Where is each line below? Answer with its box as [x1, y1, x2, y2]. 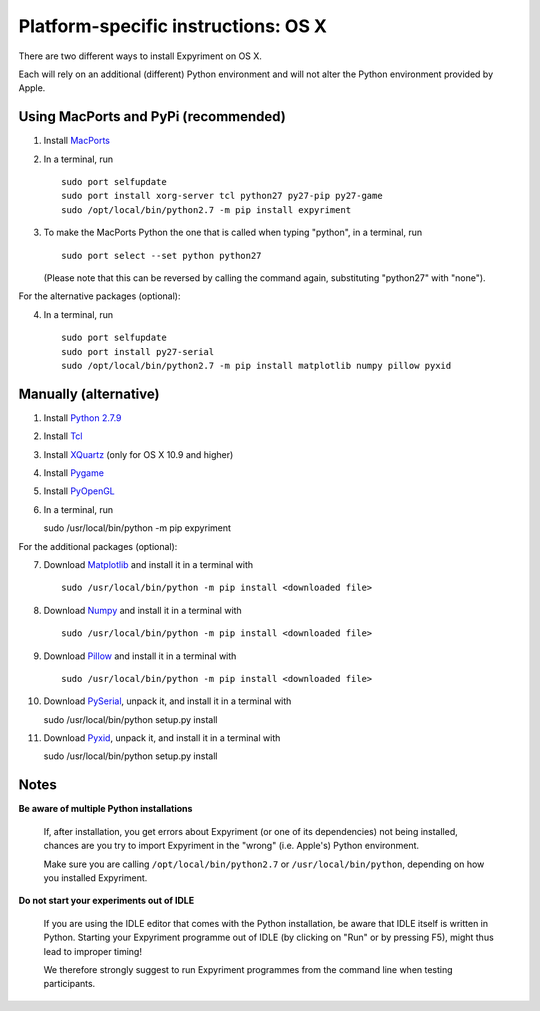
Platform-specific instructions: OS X [18, 15, 328, 37]
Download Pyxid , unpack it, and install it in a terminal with [43, 732, 281, 744]
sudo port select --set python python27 [61, 250, 262, 261]
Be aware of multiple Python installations [18, 803, 193, 815]
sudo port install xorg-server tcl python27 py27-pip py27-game [61, 190, 384, 202]
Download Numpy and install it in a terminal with [43, 604, 242, 616]
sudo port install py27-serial [61, 346, 215, 357]
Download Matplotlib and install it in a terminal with [43, 558, 254, 570]
